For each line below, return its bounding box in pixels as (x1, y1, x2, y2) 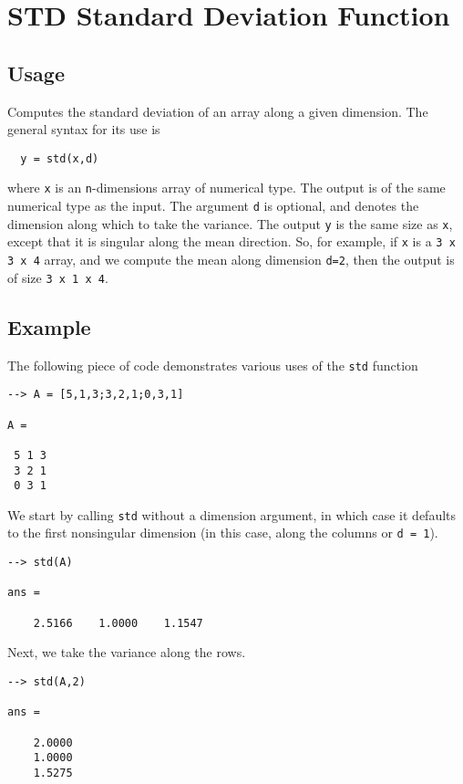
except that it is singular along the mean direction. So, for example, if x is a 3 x (7, 232, 456, 251)
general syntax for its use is (7, 120, 160, 139)
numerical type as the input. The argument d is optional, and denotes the (7, 196, 419, 215)
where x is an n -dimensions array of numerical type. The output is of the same (7, 178, 446, 197)
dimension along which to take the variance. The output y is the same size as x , (7, 214, 453, 233)
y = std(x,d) (20, 152, 99, 165)
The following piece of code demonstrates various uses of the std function (7, 355, 418, 374)
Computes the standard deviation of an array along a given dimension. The (7, 101, 428, 120)
